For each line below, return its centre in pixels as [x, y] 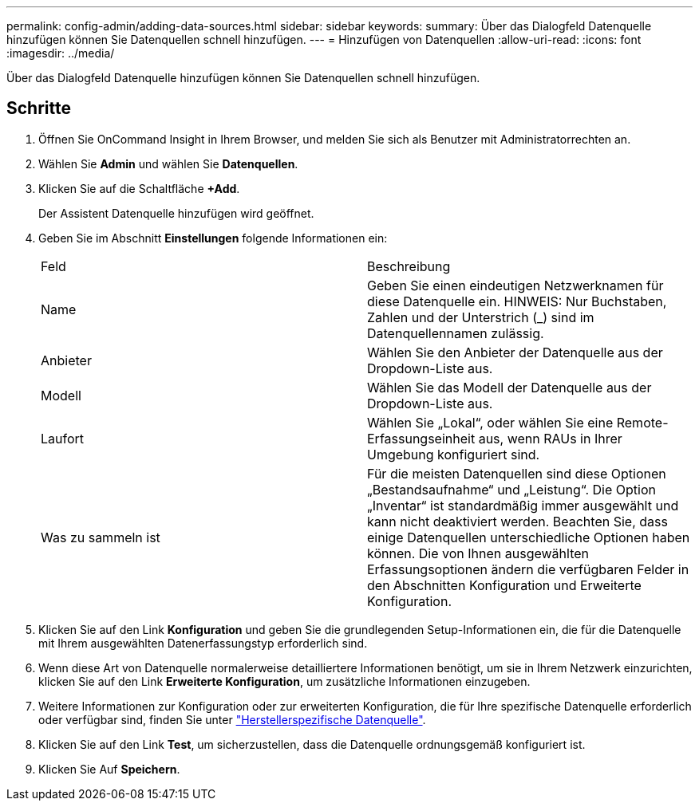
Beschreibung [409, 266]
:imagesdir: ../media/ [61, 53]
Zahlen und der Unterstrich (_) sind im [481, 317]
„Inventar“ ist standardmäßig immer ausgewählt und [523, 505]
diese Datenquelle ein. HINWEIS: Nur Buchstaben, [517, 301]
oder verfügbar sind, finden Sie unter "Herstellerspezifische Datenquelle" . [232, 719]
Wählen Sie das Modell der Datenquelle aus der [509, 387]
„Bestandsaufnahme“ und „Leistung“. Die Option [511, 489]
